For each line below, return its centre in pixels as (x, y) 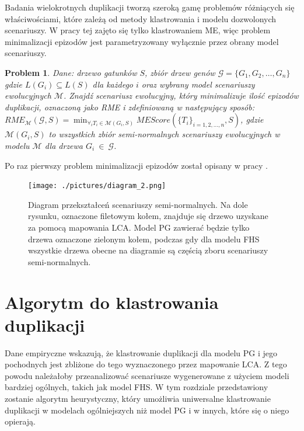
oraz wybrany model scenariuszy (198, 84)
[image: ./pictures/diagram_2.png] (97, 186)
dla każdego (113, 84)
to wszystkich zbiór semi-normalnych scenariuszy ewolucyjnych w (164, 134)
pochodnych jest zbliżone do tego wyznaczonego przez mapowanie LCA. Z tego (146, 364)
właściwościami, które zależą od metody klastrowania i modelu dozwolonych (141, 18)
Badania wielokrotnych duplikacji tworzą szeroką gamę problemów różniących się (150, 7)
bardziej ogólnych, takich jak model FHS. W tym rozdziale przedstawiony (137, 387)
